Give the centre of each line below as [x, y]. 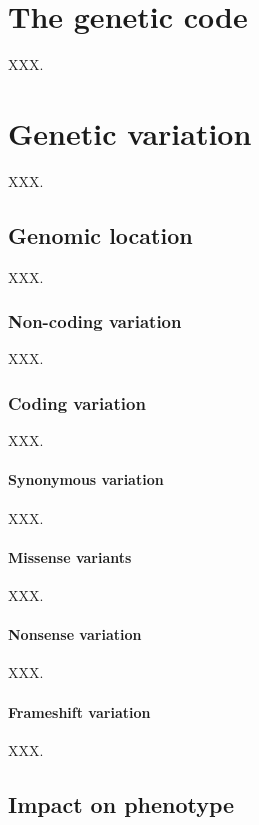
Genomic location [100, 234]
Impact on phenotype [121, 803]
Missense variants [70, 556]
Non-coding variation [95, 321]
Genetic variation [130, 132]
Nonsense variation [75, 634]
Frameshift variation [79, 711]
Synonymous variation [86, 479]
